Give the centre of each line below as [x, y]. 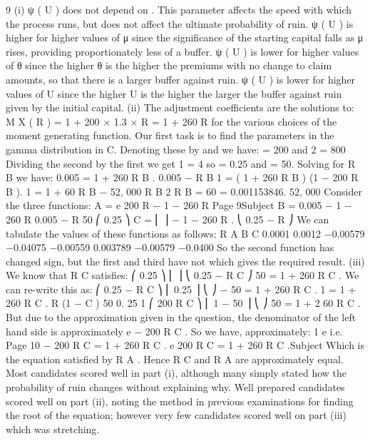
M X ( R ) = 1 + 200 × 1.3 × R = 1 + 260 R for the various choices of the [171, 121]
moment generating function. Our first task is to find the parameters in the [170, 135]
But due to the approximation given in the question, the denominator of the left [181, 317]
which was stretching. [53, 429]
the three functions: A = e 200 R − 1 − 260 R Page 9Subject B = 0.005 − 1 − [179, 205]
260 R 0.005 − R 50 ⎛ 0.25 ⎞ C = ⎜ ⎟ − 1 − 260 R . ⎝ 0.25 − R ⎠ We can [168, 219]
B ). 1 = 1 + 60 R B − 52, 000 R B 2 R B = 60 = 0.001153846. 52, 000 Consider [184, 191]
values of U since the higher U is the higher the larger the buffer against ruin [174, 93]
